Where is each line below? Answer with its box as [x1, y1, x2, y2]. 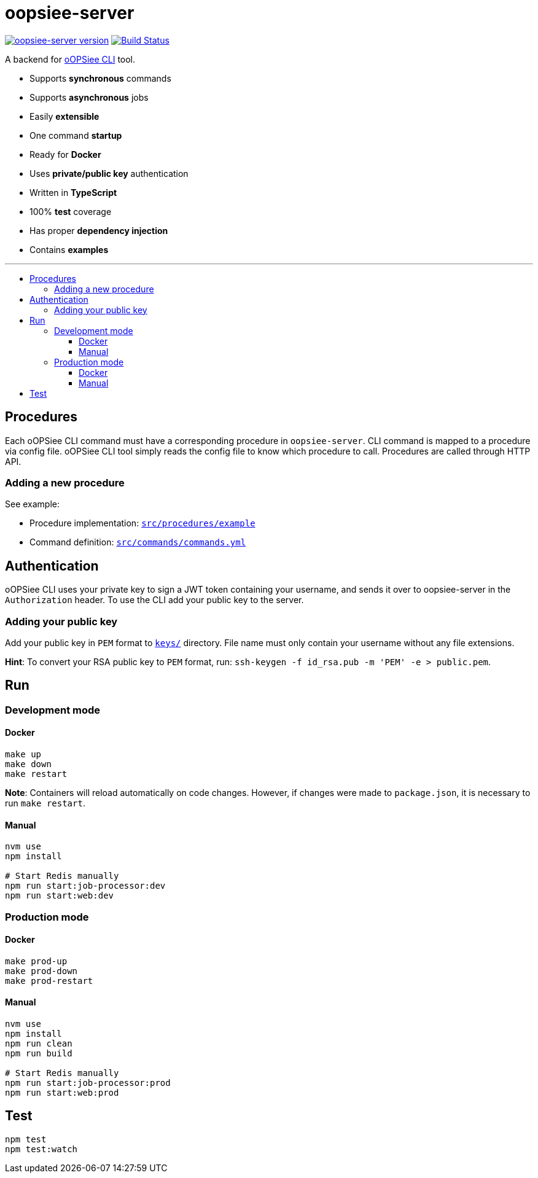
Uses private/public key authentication [29, 168, 189, 179]
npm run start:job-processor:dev [5, 881, 166, 891]
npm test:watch [5, 1144, 78, 1154]
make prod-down [5, 965, 78, 976]
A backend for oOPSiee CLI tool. [5, 53, 136, 64]
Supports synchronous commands [29, 72, 171, 84]
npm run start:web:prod [5, 1088, 119, 1098]
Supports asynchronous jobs [29, 92, 149, 103]
